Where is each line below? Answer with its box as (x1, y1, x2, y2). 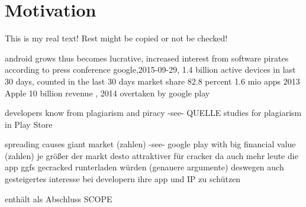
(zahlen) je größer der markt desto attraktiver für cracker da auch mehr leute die (5, 149, 298, 161)
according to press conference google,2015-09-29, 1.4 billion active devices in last (5, 63, 296, 76)
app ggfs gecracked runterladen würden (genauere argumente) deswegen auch (5, 161, 284, 173)
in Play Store (5, 118, 53, 130)
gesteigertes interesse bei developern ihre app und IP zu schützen (5, 173, 241, 185)
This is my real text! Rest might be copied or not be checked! (5, 32, 228, 44)
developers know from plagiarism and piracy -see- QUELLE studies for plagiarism (5, 106, 302, 119)
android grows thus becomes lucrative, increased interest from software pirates (5, 51, 289, 64)
